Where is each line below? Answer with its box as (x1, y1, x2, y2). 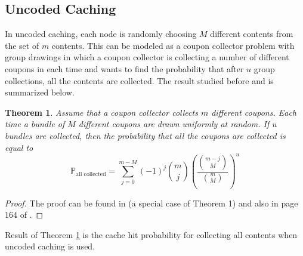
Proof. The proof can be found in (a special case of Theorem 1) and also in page (5, 196, 298, 209)
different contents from (210, 27, 293, 40)
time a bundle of (5, 118, 65, 130)
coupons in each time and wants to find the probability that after (5, 62, 244, 75)
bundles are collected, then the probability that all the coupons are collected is (5, 129, 286, 141)
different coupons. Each (211, 106, 296, 118)
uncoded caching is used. (5, 240, 95, 252)
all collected (76, 171, 106, 177)
